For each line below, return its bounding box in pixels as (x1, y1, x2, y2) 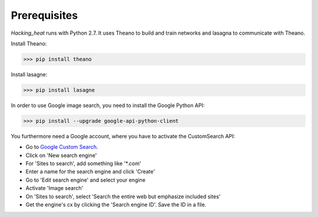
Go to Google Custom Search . (25, 143, 98, 151)
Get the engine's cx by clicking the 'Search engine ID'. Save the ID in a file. (25, 201, 207, 208)
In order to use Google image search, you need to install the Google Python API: (11, 102, 205, 109)
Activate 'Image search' (25, 185, 84, 192)
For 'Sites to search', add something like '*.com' (25, 160, 141, 167)
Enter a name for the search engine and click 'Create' (25, 168, 155, 175)
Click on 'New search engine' (25, 152, 97, 159)
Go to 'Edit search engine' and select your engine (25, 176, 145, 183)
